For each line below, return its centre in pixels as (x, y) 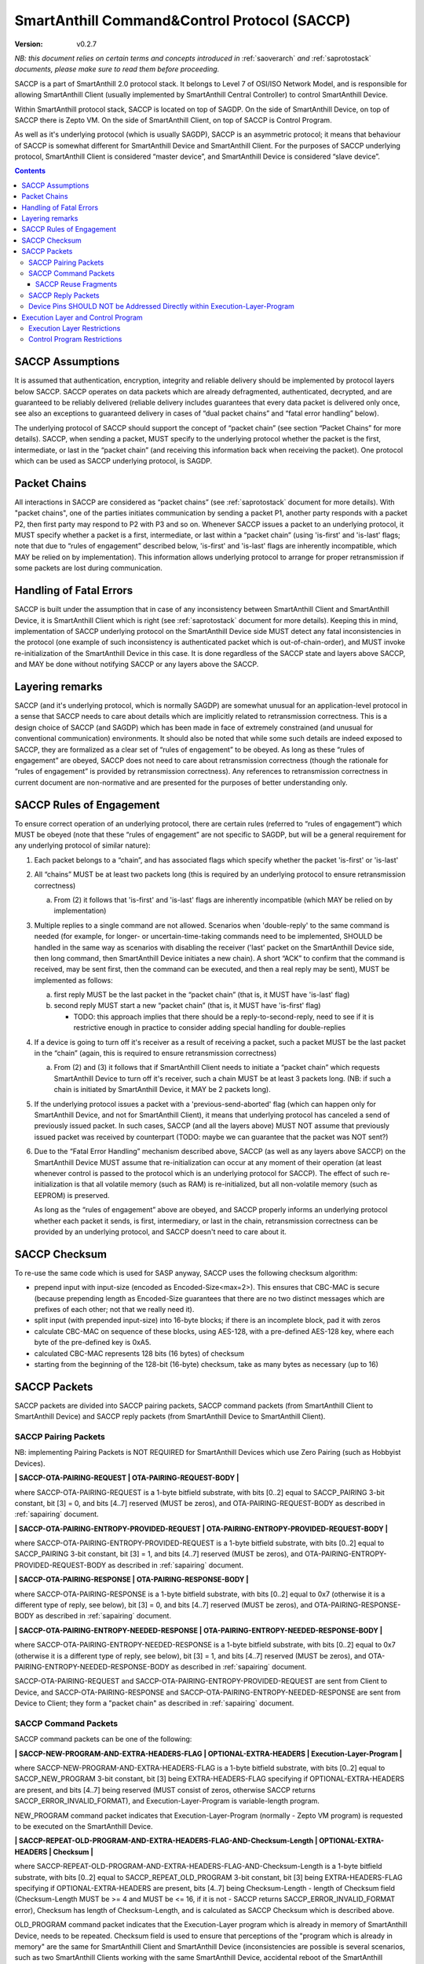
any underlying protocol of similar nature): (82, 845)
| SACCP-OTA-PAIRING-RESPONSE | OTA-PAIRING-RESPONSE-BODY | (132, 1580)
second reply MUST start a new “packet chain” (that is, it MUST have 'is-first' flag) (187, 1006)
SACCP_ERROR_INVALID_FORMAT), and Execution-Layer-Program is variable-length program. (167, 1801)
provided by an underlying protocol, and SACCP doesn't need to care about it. (160, 1231)
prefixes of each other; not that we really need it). (114, 1309)
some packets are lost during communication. (88, 568)
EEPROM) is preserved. (72, 1195)
